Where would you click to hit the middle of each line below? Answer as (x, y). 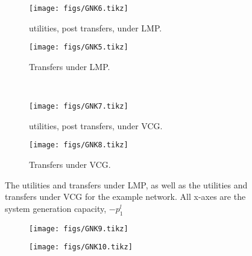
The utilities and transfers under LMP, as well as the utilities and (126, 184)
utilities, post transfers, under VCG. (96, 125)
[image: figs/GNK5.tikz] (79, 47)
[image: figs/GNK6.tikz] (79, 8)
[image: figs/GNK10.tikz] (81, 247)
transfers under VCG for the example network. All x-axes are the (125, 197)
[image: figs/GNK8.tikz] (79, 145)
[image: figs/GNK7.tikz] (79, 107)
